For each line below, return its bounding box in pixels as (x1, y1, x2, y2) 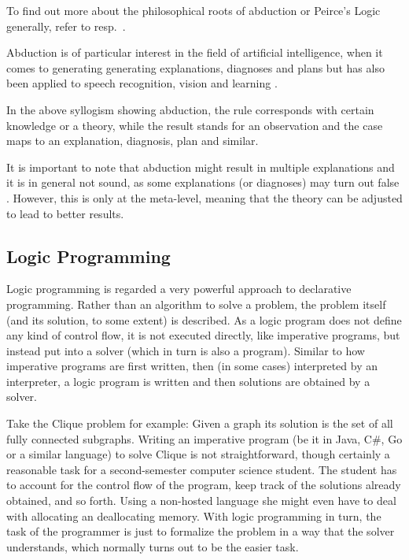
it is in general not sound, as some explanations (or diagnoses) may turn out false (6, 174, 400, 191)
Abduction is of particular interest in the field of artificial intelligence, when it (6, 44, 383, 61)
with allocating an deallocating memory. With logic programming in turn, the (6, 507, 381, 524)
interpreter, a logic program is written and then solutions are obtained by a (6, 373, 370, 389)
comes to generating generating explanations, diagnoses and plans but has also (6, 59, 385, 76)
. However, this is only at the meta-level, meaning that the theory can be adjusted (6, 189, 403, 206)
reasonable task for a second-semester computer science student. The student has (6, 461, 397, 477)
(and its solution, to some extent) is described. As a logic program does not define (6, 311, 402, 328)
